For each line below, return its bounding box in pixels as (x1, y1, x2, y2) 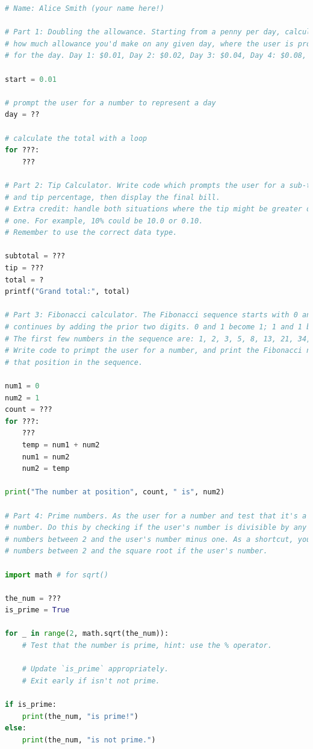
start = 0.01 (5, 75, 57, 84)
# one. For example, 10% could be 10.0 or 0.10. (5, 216, 203, 225)
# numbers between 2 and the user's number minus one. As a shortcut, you (5, 535, 311, 544)
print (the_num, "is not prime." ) (22, 735, 156, 744)
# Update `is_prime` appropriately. (22, 665, 169, 674)
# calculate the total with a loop (5, 134, 147, 143)
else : (5, 724, 26, 733)
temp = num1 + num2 (22, 440, 100, 449)
